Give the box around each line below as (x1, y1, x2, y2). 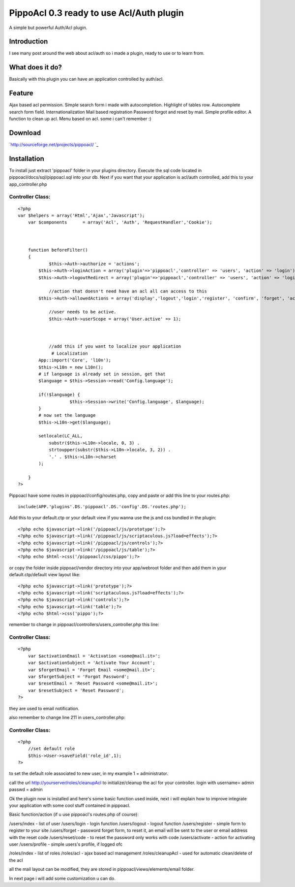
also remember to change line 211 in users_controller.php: (9, 714, 125, 720)
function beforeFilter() (28, 247, 88, 253)
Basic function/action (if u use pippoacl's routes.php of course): (9, 812, 139, 818)
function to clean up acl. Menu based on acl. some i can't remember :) (9, 116, 152, 122)
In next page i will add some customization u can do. (9, 875, 116, 881)
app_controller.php (9, 181, 47, 187)
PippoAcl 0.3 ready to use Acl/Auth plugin (9, 7, 184, 18)
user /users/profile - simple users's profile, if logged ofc (9, 841, 123, 847)
